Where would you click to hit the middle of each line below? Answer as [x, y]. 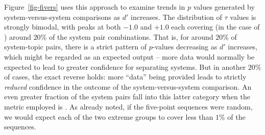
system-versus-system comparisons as [62, 17]
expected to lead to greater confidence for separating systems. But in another [125, 66]
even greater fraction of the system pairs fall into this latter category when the [127, 97]
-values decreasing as [185, 47]
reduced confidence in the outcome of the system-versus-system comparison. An [128, 86]
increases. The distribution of [176, 17]
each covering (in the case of [215, 27]
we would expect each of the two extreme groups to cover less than [109, 116]
